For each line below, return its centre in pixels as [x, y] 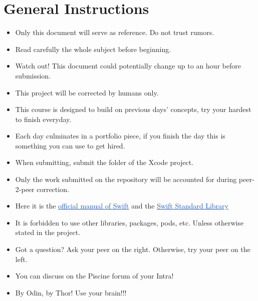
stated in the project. [48, 232]
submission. [33, 75]
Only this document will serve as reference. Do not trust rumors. [115, 32]
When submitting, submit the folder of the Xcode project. [104, 162]
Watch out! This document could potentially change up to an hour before [128, 66]
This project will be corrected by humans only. [87, 92]
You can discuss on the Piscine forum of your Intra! [94, 276]
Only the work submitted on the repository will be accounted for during [126, 179]
